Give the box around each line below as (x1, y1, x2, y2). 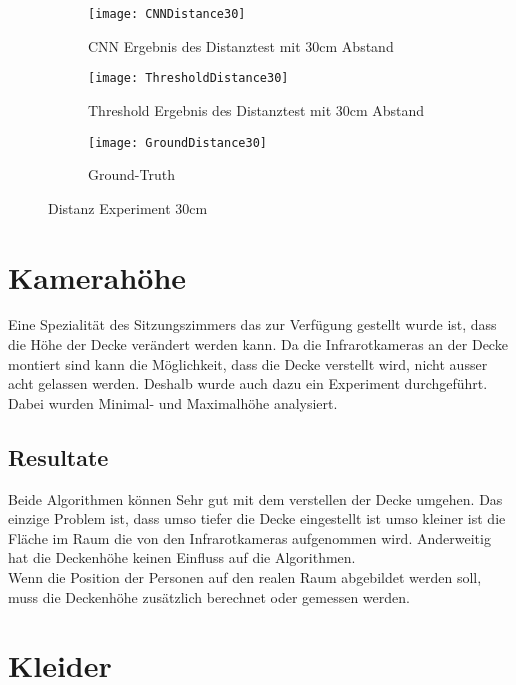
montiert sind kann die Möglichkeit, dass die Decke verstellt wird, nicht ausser (8, 353, 488, 374)
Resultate (8, 441, 109, 472)
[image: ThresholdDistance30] (88, 71, 289, 86)
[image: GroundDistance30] (88, 135, 267, 150)
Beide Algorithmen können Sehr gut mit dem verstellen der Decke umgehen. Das (8, 488, 503, 509)
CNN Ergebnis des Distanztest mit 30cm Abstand (88, 35, 394, 56)
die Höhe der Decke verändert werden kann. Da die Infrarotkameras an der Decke (8, 334, 508, 355)
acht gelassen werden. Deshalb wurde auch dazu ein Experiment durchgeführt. (8, 373, 488, 394)
